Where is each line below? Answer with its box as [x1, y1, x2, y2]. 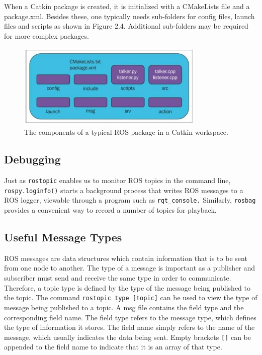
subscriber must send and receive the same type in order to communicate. [4, 273, 231, 283]
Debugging [4, 151, 61, 167]
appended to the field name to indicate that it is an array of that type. [4, 341, 222, 352]
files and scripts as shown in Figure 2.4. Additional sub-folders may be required [4, 21, 248, 31]
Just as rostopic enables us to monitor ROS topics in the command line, [4, 175, 231, 186]
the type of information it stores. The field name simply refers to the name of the [4, 322, 255, 332]
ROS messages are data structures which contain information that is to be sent [4, 252, 247, 263]
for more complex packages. [4, 30, 89, 41]
